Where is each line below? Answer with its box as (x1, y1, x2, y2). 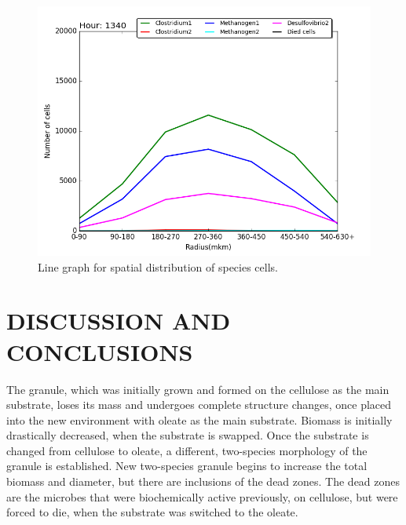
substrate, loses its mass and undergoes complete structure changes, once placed (6, 396, 392, 413)
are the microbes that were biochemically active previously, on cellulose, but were (6, 488, 398, 505)
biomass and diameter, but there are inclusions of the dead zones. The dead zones (6, 473, 401, 490)
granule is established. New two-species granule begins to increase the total (6, 458, 368, 474)
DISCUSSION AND (6, 304, 231, 337)
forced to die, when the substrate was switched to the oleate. (6, 504, 298, 520)
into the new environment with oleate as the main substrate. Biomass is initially (6, 411, 393, 428)
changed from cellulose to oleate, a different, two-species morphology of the (6, 442, 368, 458)
